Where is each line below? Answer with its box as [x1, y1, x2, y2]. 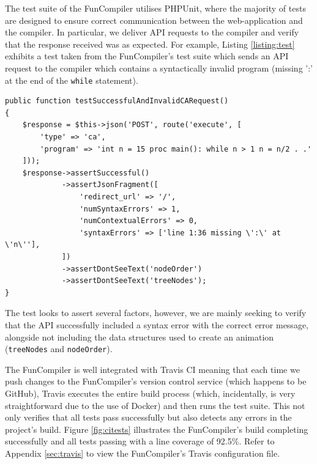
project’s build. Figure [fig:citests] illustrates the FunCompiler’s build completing [5, 422, 308, 435]
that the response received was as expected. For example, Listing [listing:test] [5, 37, 295, 50]
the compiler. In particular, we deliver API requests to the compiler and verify [5, 26, 299, 39]
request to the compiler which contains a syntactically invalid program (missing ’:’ [5, 61, 313, 74]
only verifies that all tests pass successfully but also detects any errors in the [5, 411, 292, 424]
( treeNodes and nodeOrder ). [5, 342, 113, 355]
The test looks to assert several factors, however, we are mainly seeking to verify [5, 306, 307, 319]
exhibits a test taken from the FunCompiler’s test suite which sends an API [5, 50, 289, 62]
